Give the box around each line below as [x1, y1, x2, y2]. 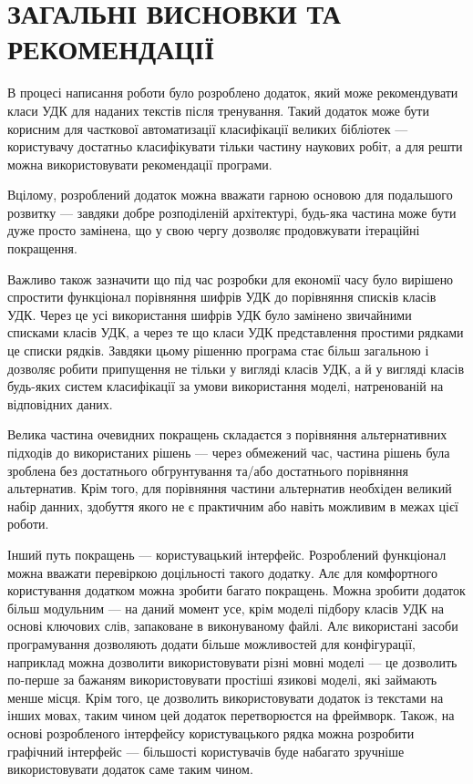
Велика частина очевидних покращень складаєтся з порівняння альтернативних [7, 425, 447, 444]
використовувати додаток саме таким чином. [7, 759, 253, 779]
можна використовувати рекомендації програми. [7, 154, 272, 173]
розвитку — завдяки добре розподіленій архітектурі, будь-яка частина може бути [7, 202, 457, 222]
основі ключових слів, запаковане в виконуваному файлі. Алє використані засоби [7, 616, 458, 635]
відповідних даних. [7, 394, 113, 413]
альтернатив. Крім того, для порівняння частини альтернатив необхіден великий [7, 479, 452, 498]
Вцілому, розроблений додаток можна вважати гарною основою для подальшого [7, 185, 453, 204]
